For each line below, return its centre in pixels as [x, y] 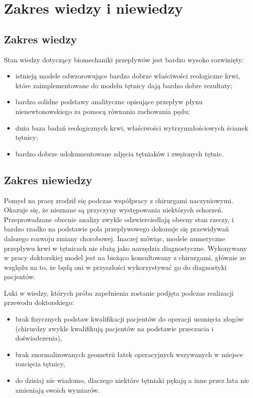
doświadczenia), [39, 338]
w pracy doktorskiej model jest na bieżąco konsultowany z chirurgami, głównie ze [125, 257]
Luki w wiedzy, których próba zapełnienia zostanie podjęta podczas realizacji [119, 293]
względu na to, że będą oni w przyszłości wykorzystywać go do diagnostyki [115, 267]
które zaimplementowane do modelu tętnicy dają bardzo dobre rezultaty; [124, 85]
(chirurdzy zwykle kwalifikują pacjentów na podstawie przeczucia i [114, 328]
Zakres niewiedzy [48, 180]
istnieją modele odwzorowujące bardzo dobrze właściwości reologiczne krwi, [128, 76]
